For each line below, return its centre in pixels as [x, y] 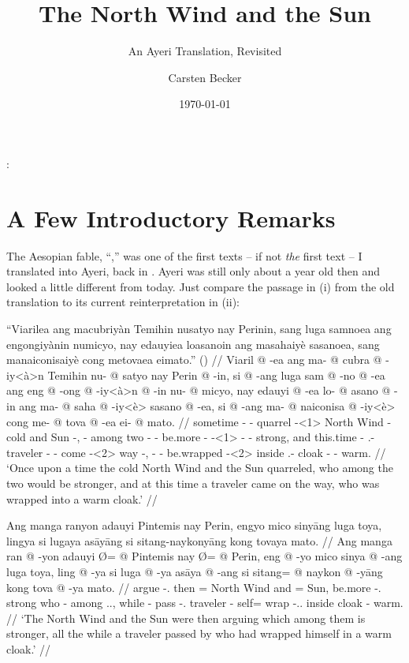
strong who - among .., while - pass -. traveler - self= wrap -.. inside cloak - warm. [205, 603]
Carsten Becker [205, 77]
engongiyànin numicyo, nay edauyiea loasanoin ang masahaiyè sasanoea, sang [193, 344]
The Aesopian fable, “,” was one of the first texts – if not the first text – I [184, 255]
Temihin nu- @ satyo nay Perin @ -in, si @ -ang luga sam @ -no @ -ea [216, 375]
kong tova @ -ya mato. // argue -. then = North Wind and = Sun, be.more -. [194, 587]
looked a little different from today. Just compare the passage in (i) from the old [201, 286]
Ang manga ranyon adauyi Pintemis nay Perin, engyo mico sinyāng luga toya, [194, 525]
